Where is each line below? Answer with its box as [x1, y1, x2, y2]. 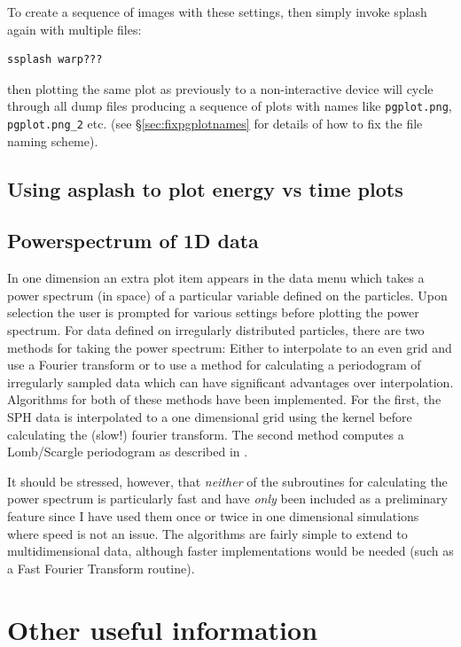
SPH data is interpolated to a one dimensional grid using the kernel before [7, 408, 412, 426]
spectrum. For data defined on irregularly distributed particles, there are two [7, 321, 425, 339]
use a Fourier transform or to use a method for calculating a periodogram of [7, 355, 421, 374]
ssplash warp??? [7, 53, 103, 66]
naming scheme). [7, 131, 98, 150]
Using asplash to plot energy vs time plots [7, 175, 403, 202]
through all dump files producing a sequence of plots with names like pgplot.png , [7, 97, 452, 115]
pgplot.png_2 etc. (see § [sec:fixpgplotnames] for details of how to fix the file [7, 114, 423, 133]
